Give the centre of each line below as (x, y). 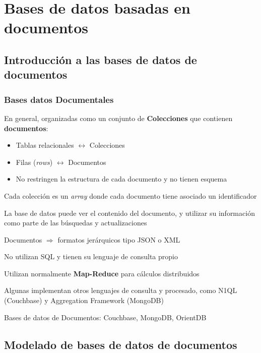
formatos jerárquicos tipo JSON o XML (119, 239)
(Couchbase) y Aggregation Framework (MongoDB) (84, 300)
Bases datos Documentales (59, 99)
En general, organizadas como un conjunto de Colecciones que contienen (118, 118)
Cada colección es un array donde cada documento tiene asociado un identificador (130, 195)
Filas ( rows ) (34, 162)
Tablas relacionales (45, 145)
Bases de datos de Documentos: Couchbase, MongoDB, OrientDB (105, 317)
